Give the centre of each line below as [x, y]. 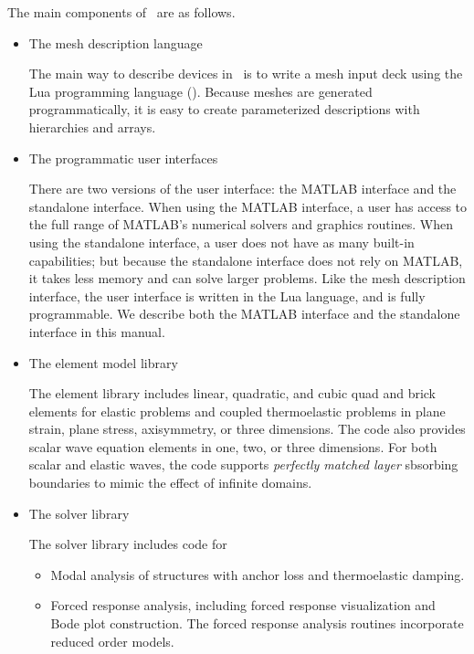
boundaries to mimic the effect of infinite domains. [170, 483]
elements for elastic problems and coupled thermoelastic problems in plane [237, 411]
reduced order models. [112, 641]
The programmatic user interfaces [123, 158]
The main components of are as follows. [121, 12]
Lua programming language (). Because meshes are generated [200, 91]
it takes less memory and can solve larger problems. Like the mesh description [247, 278]
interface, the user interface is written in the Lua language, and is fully [227, 295]
